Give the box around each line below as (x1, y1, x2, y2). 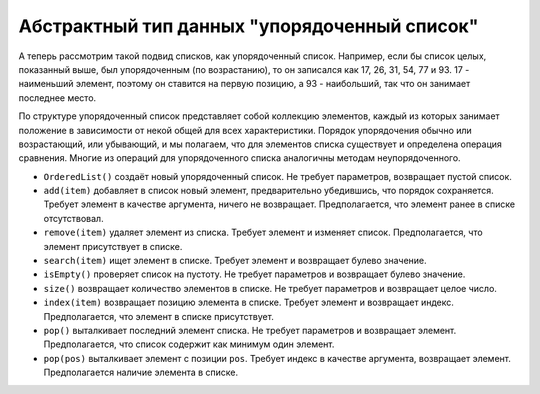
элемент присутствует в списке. (43, 240, 183, 252)
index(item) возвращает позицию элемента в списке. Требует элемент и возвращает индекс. (43, 296, 455, 309)
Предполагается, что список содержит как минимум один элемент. (43, 338, 335, 350)
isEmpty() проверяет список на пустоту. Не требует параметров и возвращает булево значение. (43, 268, 466, 280)
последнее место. (18, 91, 97, 104)
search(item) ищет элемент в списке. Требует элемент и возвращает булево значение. (43, 255, 427, 267)
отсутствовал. (43, 212, 104, 224)
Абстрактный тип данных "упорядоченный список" (18, 15, 479, 37)
